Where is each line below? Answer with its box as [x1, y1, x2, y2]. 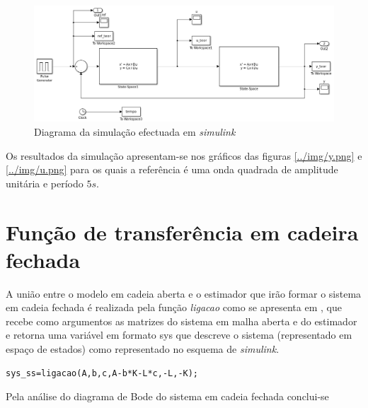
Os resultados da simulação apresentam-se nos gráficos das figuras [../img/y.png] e [6, 148, 362, 163]
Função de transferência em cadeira [6, 217, 359, 246]
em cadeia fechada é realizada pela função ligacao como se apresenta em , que [6, 300, 342, 315]
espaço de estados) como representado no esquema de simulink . [6, 342, 280, 356]
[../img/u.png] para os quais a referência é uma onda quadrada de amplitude [6, 162, 338, 177]
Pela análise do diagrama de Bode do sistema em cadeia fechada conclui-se [6, 389, 329, 404]
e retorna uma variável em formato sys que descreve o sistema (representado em [6, 327, 352, 342]
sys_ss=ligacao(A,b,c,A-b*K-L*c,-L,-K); [6, 368, 199, 378]
